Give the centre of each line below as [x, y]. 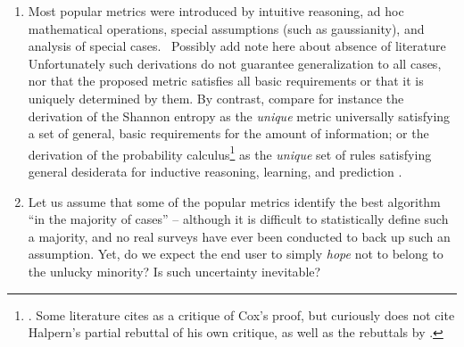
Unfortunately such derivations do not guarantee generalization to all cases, [235, 63]
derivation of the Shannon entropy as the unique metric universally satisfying [239, 116]
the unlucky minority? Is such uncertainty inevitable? [174, 271]
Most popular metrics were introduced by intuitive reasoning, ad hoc [216, 11]
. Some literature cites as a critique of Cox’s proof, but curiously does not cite [241, 314]
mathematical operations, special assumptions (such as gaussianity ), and [226, 28]
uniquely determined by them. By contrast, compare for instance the [216, 98]
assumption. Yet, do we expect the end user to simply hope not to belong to [236, 254]
